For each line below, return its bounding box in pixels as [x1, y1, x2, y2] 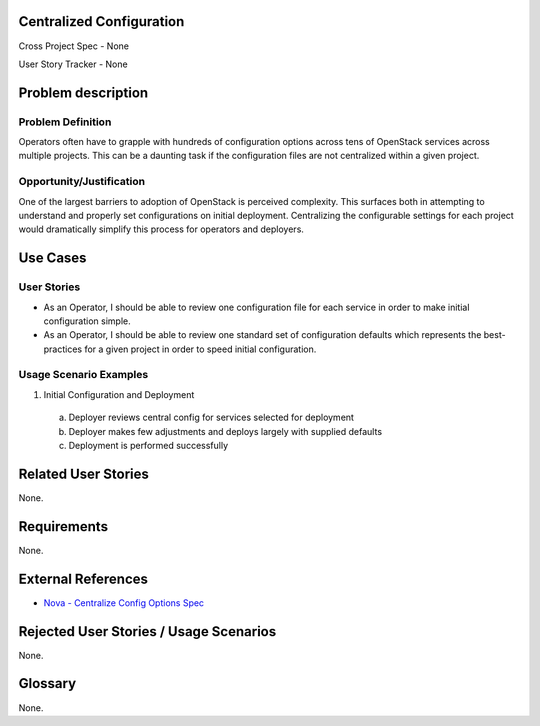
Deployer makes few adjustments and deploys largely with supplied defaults [68, 425, 383, 437]
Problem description [18, 84, 149, 101]
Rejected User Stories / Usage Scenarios [18, 623, 277, 640]
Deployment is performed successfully [68, 440, 229, 452]
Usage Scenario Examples [18, 368, 149, 382]
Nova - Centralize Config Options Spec [43, 596, 205, 609]
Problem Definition [18, 115, 112, 129]
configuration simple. [43, 315, 132, 327]
